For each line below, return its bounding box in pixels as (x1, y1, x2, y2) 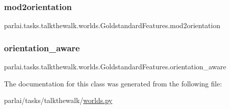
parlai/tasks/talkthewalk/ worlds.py (4, 95, 113, 105)
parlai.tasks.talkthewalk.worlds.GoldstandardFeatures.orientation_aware (4, 61, 226, 72)
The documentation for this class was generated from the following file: (4, 78, 222, 88)
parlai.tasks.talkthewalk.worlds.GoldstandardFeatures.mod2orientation (4, 20, 220, 31)
